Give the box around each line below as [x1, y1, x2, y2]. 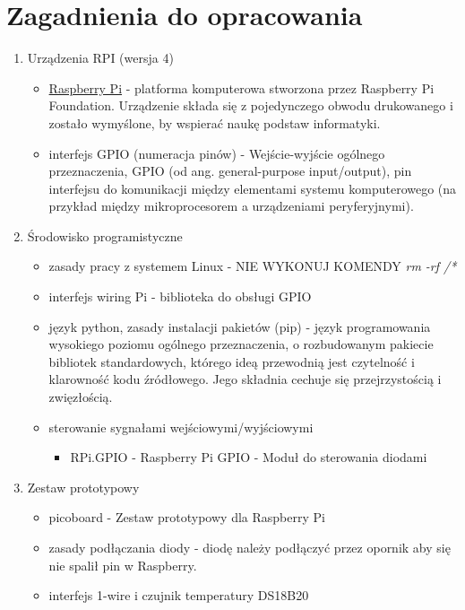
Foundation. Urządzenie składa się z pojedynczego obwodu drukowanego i [48, 96, 453, 115]
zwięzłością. [48, 388, 113, 406]
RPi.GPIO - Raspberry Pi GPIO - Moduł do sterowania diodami [70, 448, 427, 466]
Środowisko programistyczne [27, 226, 183, 245]
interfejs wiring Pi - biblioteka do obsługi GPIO [48, 287, 312, 306]
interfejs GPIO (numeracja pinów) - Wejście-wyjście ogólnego [48, 144, 385, 162]
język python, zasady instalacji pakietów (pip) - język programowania [48, 317, 431, 335]
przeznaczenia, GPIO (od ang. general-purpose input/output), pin [48, 161, 412, 180]
